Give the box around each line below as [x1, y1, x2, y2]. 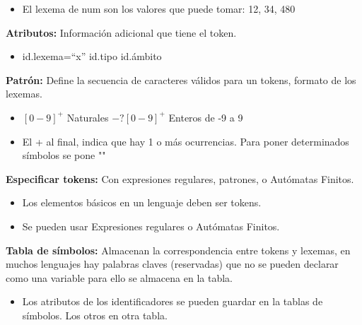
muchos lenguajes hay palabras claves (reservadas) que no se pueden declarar [6, 256, 339, 271]
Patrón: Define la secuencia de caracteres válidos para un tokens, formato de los [6, 72, 356, 87]
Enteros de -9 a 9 [168, 110, 243, 124]
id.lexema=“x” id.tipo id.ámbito [22, 49, 162, 64]
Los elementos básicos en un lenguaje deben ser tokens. [22, 195, 262, 210]
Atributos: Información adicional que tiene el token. [6, 25, 237, 40]
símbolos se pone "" [22, 148, 106, 162]
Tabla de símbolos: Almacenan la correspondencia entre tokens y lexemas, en [6, 242, 351, 257]
